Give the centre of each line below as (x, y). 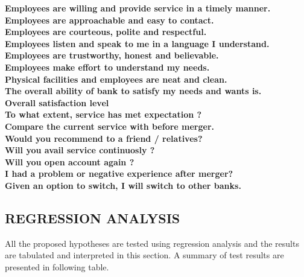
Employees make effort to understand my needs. (107, 67)
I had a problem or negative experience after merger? (119, 174)
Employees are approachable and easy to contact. (109, 20)
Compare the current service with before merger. (110, 126)
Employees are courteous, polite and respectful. (106, 32)
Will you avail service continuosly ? (80, 150)
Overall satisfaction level (57, 102)
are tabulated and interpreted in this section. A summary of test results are (144, 255)
